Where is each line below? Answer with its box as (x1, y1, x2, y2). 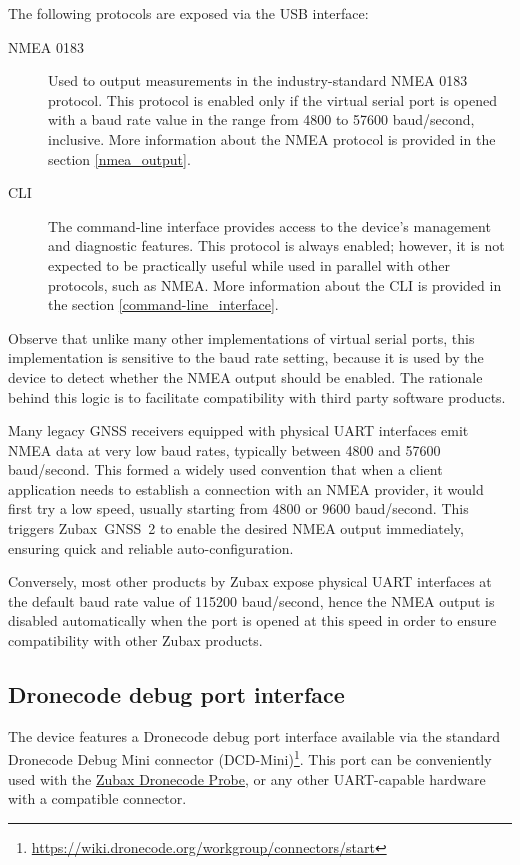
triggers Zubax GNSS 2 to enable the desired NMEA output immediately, (8, 518, 464, 539)
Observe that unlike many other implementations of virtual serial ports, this (8, 327, 475, 348)
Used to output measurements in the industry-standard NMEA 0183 (48, 70, 468, 91)
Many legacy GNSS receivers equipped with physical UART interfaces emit (8, 420, 469, 441)
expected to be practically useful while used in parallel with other (48, 254, 451, 275)
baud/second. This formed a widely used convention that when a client (8, 459, 443, 480)
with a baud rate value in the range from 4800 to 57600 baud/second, (48, 109, 475, 130)
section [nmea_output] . (48, 148, 191, 169)
